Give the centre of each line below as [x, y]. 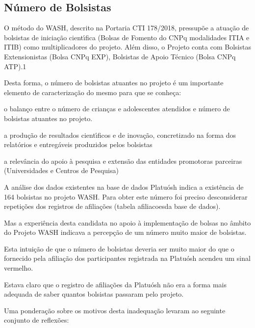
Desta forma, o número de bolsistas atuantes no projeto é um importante [114, 83]
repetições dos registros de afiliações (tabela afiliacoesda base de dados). [112, 206]
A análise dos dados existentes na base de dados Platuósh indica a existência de [124, 187]
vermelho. [19, 268]
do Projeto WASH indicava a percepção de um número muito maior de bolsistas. [125, 232]
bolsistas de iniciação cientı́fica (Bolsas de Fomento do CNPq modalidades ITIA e [127, 37]
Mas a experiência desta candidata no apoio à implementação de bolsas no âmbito [127, 222]
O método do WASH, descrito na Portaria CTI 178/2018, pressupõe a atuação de [127, 28]
